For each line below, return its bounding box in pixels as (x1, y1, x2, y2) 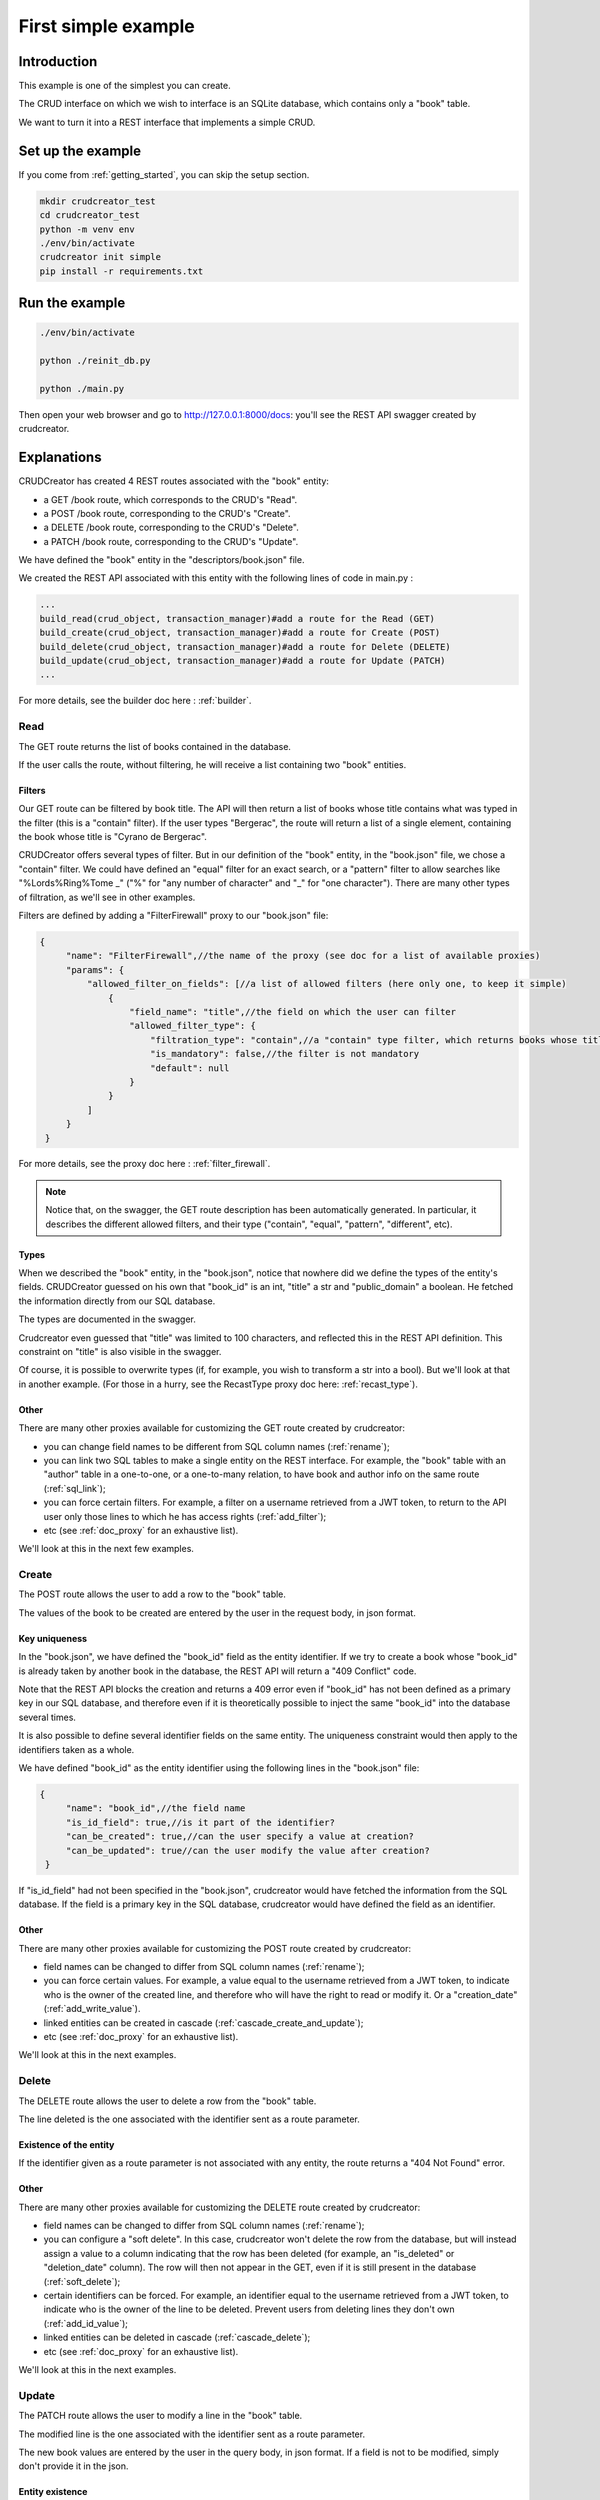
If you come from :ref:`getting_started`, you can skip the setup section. (18, 168, 310, 180)
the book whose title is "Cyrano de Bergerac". (18, 831, 207, 843)
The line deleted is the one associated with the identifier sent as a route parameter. (18, 2113, 360, 2125)
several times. (18, 1711, 77, 1723)
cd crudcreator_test (39, 210, 140, 221)
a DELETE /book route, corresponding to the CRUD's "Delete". (43, 521, 299, 534)
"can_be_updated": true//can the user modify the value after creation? (65, 1845, 430, 1856)
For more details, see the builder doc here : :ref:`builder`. (18, 695, 252, 707)
